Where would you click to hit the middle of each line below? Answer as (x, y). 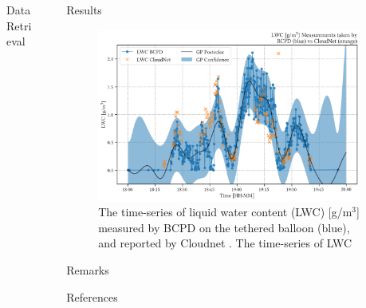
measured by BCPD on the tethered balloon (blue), (224, 227)
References (92, 296)
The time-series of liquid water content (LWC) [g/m (225, 212)
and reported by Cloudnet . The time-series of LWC (225, 243)
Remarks (88, 270)
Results (84, 10)
